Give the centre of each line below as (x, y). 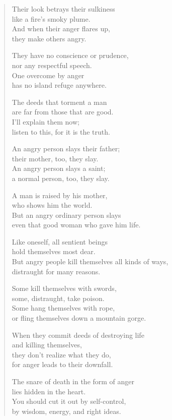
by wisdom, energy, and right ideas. (66, 411)
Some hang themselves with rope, (63, 308)
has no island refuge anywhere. (59, 85)
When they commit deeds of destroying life (78, 335)
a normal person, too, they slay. (61, 178)
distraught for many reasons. (56, 271)
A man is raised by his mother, (60, 195)
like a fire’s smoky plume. (51, 18)
